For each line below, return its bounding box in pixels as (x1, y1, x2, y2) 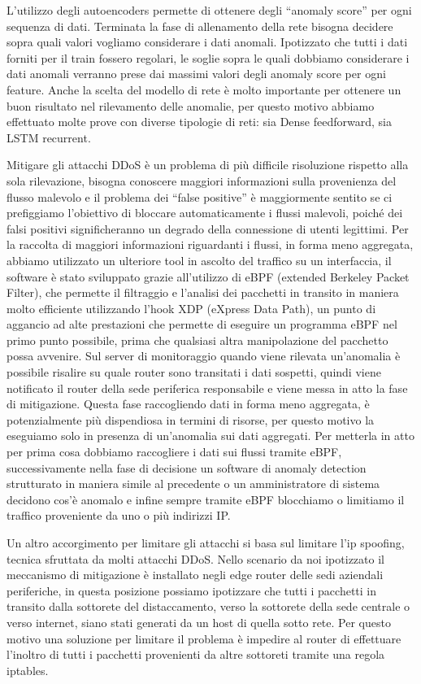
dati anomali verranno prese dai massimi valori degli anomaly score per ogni (7, 65, 386, 82)
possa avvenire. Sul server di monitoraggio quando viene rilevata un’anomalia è (7, 347, 401, 364)
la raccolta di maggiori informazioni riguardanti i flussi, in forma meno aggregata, (7, 236, 414, 253)
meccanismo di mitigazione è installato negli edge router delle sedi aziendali (7, 566, 384, 583)
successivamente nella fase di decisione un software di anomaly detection (7, 459, 367, 476)
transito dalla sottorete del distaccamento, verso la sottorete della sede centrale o (7, 598, 410, 615)
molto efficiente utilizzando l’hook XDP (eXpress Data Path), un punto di (7, 299, 376, 316)
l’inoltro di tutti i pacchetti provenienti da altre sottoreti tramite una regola (7, 646, 385, 663)
